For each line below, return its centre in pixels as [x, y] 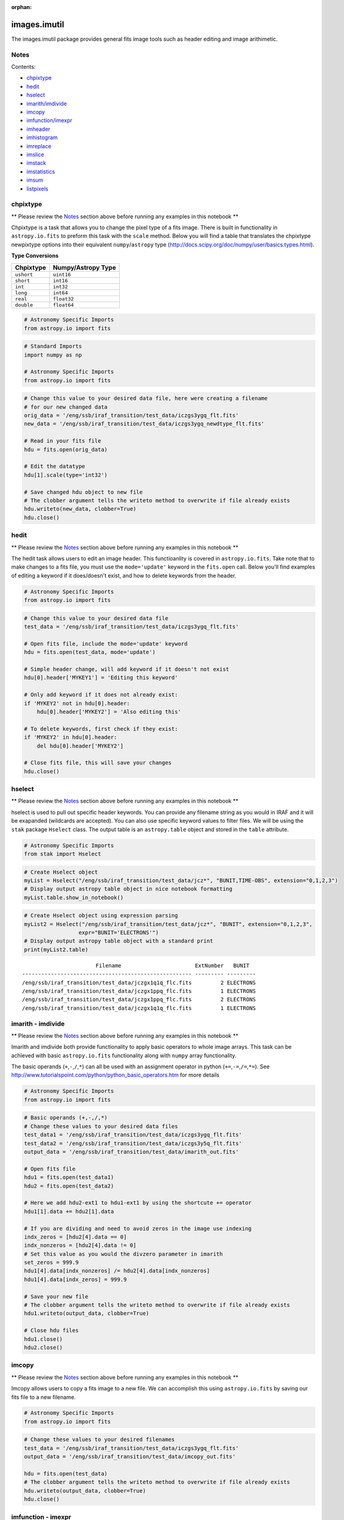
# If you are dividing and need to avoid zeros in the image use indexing [138, 1228]
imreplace [39, 146]
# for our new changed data [66, 407]
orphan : [22, 7]
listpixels [37, 188]
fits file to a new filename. [43, 1397]
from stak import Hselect [63, 854]
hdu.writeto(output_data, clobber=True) [85, 1491]
